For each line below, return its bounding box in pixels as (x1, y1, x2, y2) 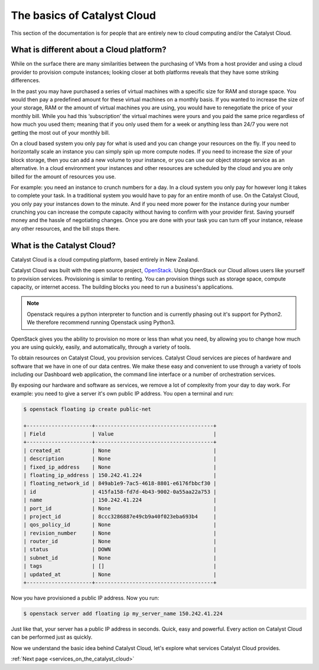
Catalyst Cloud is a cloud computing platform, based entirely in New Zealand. (11, 256, 199, 263)
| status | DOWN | (23, 546, 217, 553)
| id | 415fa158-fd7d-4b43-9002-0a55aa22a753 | (23, 488, 217, 495)
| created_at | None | (23, 447, 217, 454)
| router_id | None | (23, 538, 217, 545)
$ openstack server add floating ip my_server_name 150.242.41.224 (23, 610, 223, 617)
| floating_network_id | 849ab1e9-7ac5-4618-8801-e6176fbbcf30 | (23, 480, 217, 487)
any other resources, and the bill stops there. (11, 225, 121, 232)
